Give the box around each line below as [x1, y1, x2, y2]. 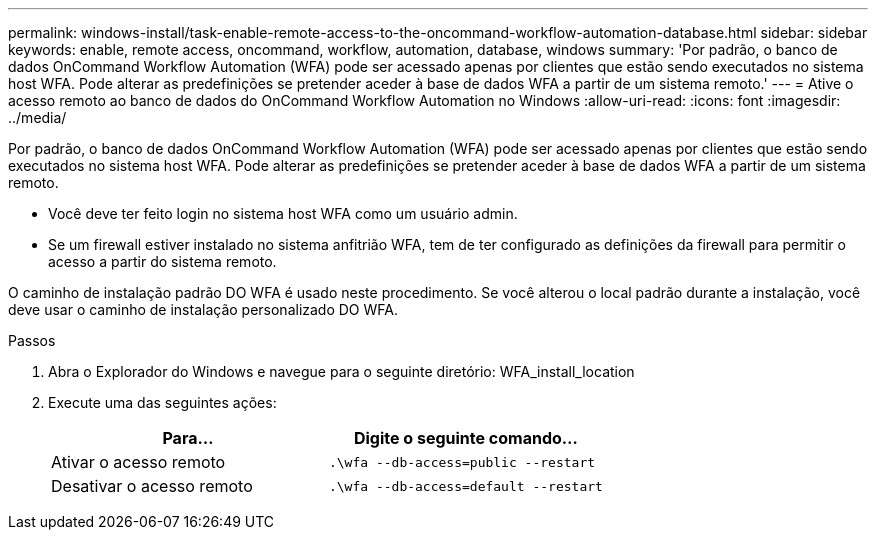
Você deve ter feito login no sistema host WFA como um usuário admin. [48, 205, 518, 222]
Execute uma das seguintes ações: [48, 394, 277, 411]
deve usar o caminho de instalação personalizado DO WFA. [8, 301, 398, 318]
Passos [8, 332, 56, 349]
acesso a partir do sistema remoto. [48, 253, 277, 270]
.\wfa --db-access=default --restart [328, 478, 603, 494]
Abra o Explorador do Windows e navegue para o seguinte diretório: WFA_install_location [48, 363, 635, 380]
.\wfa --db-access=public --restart [328, 454, 596, 470]
